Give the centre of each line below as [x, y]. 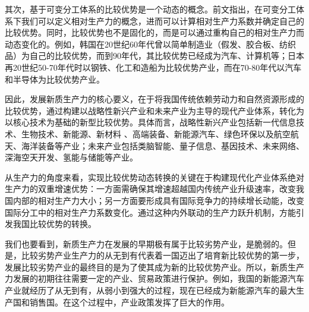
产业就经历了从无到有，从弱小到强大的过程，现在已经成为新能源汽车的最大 [150, 290]
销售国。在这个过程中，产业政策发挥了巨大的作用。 [129, 302]
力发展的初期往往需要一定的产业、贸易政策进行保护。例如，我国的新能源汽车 [154, 278]
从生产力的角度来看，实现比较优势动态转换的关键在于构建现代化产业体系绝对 [154, 177]
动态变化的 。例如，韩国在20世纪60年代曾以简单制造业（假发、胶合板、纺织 [150, 44]
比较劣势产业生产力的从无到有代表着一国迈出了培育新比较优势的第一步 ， [163, 255]
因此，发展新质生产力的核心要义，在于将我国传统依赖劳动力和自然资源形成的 [154, 99]
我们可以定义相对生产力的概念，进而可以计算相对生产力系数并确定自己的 [163, 21]
